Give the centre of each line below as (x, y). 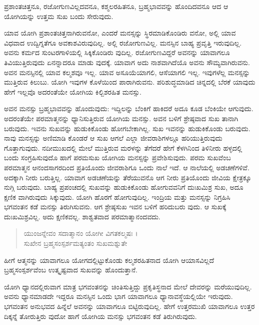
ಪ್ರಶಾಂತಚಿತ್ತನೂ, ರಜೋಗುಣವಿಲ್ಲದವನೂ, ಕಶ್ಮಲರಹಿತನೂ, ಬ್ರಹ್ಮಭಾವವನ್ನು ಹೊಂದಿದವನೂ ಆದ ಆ (116, 6)
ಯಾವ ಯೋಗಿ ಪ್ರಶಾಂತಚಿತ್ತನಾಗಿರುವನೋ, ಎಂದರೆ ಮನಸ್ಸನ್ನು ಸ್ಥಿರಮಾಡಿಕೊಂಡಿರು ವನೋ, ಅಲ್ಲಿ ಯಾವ (120, 33)
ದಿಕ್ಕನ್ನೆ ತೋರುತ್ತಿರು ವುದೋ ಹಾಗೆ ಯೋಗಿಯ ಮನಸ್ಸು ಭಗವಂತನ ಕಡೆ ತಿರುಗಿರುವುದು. (100, 316)
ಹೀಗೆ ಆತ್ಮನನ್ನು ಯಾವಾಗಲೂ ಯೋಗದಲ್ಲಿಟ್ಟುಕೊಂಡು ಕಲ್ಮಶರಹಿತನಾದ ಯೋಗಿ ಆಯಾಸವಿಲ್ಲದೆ (109, 260)
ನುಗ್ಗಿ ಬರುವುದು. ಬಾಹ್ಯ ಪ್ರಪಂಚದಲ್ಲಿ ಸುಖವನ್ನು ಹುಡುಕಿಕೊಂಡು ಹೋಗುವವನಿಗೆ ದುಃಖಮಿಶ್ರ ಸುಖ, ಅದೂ (124, 187)
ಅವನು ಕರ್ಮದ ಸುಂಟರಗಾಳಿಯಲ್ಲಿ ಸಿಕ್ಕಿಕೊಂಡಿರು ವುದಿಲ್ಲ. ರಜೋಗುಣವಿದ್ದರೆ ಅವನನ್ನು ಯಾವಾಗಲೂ (117, 52)
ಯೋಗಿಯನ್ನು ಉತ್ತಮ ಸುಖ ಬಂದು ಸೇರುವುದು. (59, 16)
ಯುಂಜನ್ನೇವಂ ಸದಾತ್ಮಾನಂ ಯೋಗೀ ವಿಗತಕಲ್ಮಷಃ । (81, 233)
